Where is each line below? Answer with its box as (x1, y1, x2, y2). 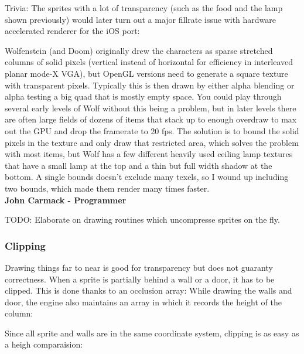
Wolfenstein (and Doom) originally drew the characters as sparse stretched (5, 44, 273, 56)
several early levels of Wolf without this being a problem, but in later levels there (5, 101, 296, 114)
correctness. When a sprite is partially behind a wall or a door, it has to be (5, 273, 275, 285)
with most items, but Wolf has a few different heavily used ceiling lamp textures (5, 148, 293, 160)
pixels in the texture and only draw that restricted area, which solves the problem (5, 136, 299, 148)
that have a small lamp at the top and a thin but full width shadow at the (5, 159, 272, 171)
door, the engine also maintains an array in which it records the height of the (5, 295, 282, 308)
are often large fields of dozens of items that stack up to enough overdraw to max (5, 113, 297, 125)
